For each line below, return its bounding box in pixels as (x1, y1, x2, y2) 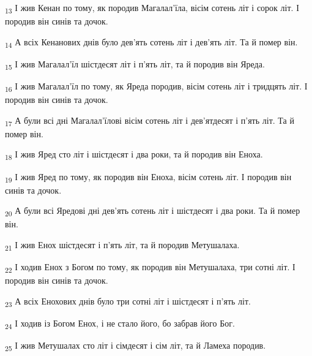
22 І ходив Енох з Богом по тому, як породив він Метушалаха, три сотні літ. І (5, 260, 295, 275)
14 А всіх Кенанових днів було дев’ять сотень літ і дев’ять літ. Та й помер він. (5, 35, 298, 50)
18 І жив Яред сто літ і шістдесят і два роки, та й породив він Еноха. (5, 148, 263, 162)
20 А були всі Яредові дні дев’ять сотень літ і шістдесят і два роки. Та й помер (5, 204, 300, 219)
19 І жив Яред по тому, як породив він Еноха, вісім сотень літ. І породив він (5, 170, 292, 184)
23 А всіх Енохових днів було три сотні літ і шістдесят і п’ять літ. (5, 294, 251, 309)
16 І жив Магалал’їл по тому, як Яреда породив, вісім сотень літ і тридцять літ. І (5, 79, 308, 94)
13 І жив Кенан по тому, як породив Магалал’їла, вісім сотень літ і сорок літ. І (5, 1, 299, 15)
